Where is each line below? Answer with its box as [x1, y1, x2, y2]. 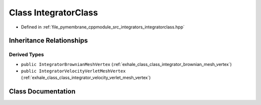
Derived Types [9, 51, 44, 58]
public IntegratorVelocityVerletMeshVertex [21, 68, 126, 74]
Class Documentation [9, 87, 76, 96]
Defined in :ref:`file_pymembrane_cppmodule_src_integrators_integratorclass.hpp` [21, 24, 185, 30]
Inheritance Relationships [9, 37, 88, 45]
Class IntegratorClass [9, 7, 98, 18]
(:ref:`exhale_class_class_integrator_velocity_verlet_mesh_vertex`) [21, 75, 151, 80]
